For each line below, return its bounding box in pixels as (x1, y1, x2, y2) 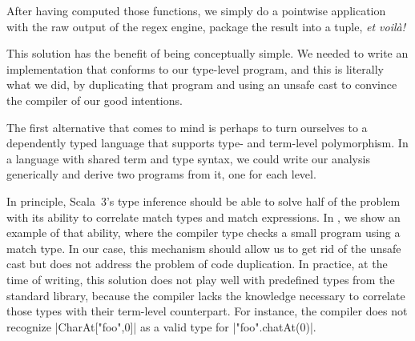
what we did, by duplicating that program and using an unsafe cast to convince (6, 76, 397, 93)
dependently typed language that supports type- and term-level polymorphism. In (6, 134, 409, 151)
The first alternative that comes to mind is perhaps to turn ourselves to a (6, 118, 368, 135)
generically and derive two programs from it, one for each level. (6, 166, 316, 183)
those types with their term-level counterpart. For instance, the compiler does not (6, 303, 408, 319)
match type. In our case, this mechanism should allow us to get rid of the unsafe (6, 239, 401, 256)
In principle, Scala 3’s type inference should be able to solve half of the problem (6, 192, 401, 209)
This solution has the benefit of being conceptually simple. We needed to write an (6, 45, 409, 62)
